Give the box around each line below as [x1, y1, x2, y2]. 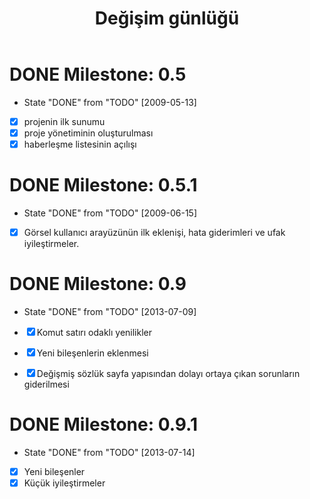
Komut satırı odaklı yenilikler [36, 327, 152, 339]
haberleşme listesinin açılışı [23, 138, 137, 151]
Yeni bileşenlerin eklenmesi [36, 347, 149, 359]
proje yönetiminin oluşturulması [23, 127, 154, 139]
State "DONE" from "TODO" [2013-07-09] [23, 306, 197, 318]
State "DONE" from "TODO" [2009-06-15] [23, 207, 198, 219]
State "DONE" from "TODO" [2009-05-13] [23, 96, 197, 108]
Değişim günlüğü [94, 7, 240, 30]
